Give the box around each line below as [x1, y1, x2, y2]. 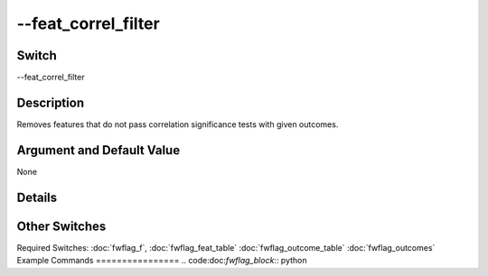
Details [16, 189, 58, 205]
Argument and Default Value [16, 143, 181, 158]
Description [16, 95, 85, 110]
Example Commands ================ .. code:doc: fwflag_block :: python [16, 255, 307, 266]
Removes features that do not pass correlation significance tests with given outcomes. [16, 118, 339, 130]
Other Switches [16, 218, 107, 234]
